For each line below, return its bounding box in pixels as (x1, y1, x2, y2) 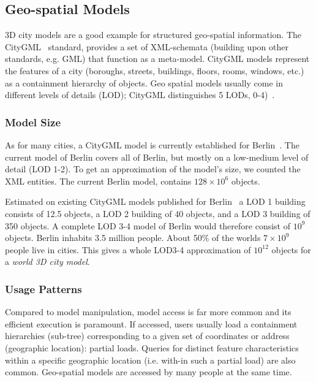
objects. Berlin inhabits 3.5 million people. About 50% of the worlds (5, 231, 261, 244)
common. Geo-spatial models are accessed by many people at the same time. (5, 365, 292, 378)
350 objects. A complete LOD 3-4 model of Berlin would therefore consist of (5, 219, 291, 232)
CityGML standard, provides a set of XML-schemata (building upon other (5, 40, 288, 53)
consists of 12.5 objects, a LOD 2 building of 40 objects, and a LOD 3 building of (5, 207, 310, 220)
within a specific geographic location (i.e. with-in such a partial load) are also (5, 353, 296, 366)
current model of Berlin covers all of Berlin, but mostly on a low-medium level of (5, 150, 309, 163)
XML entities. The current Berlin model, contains (5, 174, 192, 187)
